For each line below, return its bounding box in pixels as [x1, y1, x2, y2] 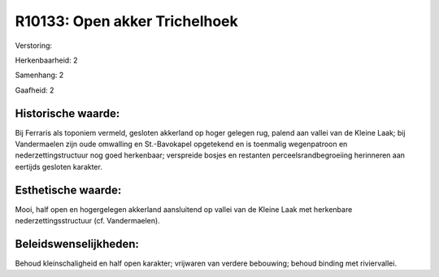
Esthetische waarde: [15, 183, 122, 197]
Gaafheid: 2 [15, 85, 54, 95]
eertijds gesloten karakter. [15, 162, 103, 171]
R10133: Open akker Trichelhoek [15, 12, 239, 30]
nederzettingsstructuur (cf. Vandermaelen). [15, 216, 160, 226]
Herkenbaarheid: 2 [15, 55, 78, 65]
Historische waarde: [15, 106, 120, 120]
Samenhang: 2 [15, 70, 64, 80]
